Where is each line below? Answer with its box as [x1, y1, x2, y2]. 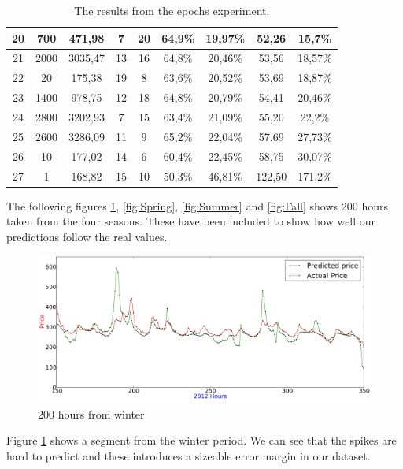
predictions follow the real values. [6, 228, 168, 244]
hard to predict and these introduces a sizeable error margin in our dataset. [6, 447, 371, 463]
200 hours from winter [38, 405, 145, 422]
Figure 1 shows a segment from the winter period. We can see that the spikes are [6, 432, 397, 449]
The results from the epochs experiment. [74, 2, 270, 18]
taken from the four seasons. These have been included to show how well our [6, 213, 376, 229]
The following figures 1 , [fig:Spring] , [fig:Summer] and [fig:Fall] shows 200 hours [6, 197, 388, 214]
